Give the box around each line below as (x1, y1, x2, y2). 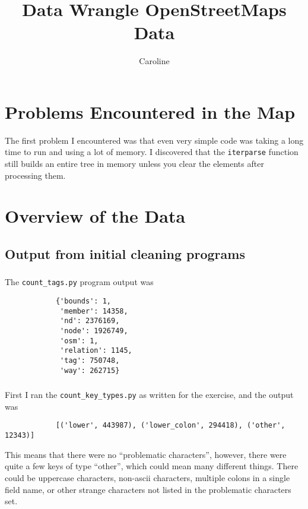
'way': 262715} (60, 366, 120, 375)
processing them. (5, 169, 66, 181)
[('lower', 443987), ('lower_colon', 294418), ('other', (55, 421, 285, 430)
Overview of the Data (5, 204, 186, 228)
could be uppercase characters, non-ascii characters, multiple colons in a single (5, 471, 290, 483)
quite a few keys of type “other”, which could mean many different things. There (5, 460, 299, 472)
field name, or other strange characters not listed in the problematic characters (5, 483, 291, 495)
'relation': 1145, (60, 346, 132, 355)
